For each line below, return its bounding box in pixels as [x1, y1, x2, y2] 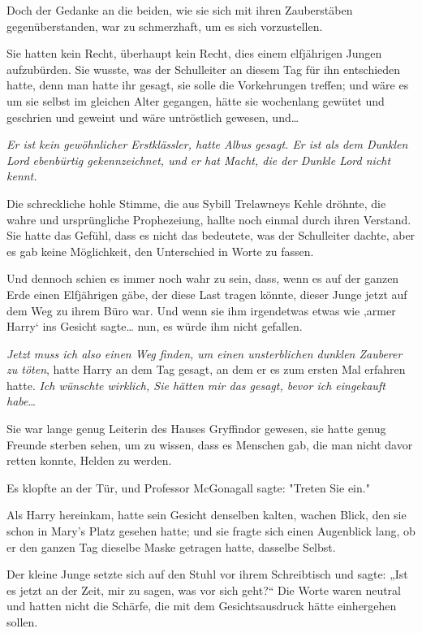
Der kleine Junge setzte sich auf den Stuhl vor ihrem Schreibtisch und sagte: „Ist [6, 566, 408, 583]
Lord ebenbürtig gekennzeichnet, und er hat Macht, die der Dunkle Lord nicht [6, 151, 391, 168]
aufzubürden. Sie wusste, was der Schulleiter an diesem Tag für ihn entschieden [6, 60, 401, 77]
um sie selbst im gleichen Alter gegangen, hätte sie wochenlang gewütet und [6, 92, 385, 109]
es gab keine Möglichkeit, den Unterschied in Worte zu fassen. [6, 242, 314, 259]
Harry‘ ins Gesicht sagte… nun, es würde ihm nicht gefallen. [6, 318, 303, 335]
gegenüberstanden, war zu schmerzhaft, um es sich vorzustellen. [6, 17, 323, 34]
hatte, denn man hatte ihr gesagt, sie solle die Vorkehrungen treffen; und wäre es [6, 76, 409, 93]
